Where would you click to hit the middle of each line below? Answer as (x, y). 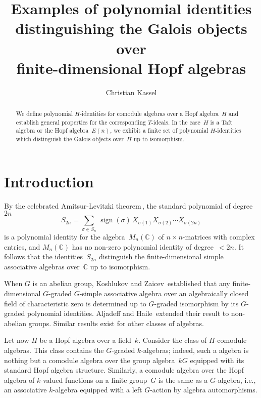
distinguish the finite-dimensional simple (161, 256)
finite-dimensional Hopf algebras (131, 68)
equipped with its (217, 360)
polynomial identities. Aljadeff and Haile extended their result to (128, 313)
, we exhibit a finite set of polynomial (159, 130)
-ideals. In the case (176, 122)
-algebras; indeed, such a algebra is (195, 350)
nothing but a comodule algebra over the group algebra (90, 360)
